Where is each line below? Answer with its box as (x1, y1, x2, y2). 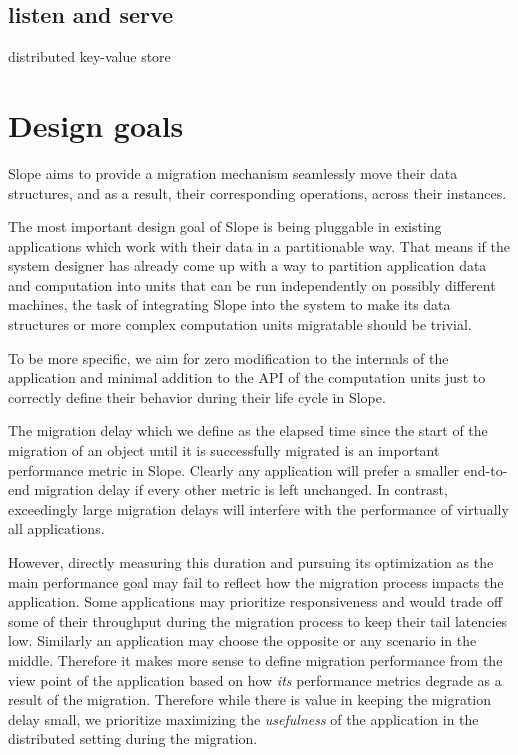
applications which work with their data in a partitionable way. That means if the (8, 235, 510, 256)
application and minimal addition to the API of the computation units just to (8, 367, 486, 388)
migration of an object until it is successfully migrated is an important (8, 440, 440, 461)
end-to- (463, 459, 508, 480)
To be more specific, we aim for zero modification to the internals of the (8, 347, 449, 368)
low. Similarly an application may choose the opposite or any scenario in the (8, 630, 477, 651)
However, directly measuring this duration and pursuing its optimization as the (8, 552, 494, 573)
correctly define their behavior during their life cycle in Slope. (8, 386, 386, 407)
